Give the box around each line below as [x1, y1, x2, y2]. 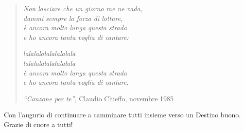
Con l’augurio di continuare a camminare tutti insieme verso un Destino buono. [4, 110, 241, 120]
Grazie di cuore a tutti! [4, 119, 73, 129]
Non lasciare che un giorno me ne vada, [23, 3, 142, 13]
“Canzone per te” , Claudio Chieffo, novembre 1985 [23, 93, 174, 103]
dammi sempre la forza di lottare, [23, 13, 123, 23]
